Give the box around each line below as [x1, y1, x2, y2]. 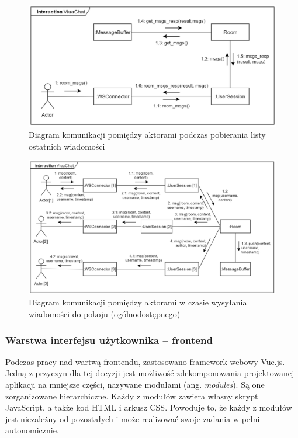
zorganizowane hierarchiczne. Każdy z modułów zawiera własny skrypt [5, 390, 258, 402]
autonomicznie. [5, 424, 59, 436]
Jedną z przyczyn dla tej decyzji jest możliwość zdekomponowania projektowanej [5, 367, 294, 379]
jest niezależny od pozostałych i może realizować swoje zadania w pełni [5, 412, 260, 425]
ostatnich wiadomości [29, 140, 105, 152]
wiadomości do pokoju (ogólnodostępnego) [29, 308, 181, 320]
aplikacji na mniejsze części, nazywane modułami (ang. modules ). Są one [5, 378, 265, 391]
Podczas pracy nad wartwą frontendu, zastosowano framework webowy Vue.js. [5, 355, 285, 367]
